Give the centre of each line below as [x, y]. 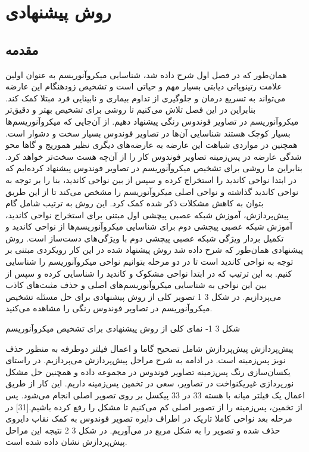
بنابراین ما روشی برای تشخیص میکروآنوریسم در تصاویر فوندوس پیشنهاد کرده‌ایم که [154, 168]
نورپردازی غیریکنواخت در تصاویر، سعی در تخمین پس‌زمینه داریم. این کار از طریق [150, 383]
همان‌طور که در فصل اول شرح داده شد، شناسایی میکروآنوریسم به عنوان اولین [146, 74]
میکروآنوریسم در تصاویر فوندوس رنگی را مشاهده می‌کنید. [109, 308]
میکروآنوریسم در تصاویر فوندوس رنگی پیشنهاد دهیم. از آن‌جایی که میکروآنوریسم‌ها [152, 121]
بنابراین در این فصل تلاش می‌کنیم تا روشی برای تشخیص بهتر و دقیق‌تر [131, 109]
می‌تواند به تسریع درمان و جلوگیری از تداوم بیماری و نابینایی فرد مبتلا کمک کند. [146, 97]
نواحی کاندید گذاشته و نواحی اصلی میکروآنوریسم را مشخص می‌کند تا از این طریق [152, 191]
